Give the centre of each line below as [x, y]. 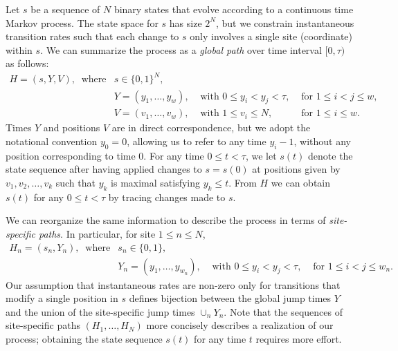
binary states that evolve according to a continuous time [234, 9]
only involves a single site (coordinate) [271, 36]
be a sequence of [65, 9]
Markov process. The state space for [82, 22]
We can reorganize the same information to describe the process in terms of [166, 220]
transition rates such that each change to [92, 36]
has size [186, 22]
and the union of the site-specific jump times [100, 311]
